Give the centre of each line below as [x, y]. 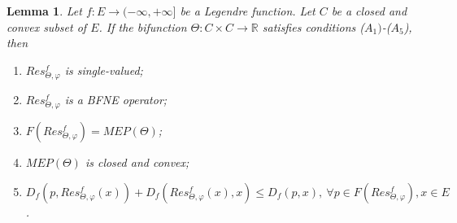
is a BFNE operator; [116, 99]
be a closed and [369, 11]
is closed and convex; [137, 162]
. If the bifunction [143, 26]
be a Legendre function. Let [248, 11]
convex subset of [47, 26]
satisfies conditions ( [313, 26]
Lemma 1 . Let [44, 11]
